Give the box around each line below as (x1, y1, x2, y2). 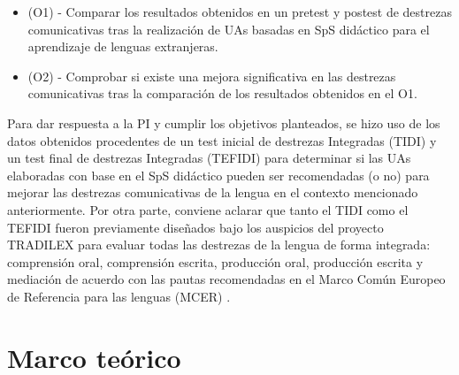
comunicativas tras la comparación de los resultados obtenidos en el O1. (27, 84, 417, 103)
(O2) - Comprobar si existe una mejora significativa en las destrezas (27, 66, 396, 85)
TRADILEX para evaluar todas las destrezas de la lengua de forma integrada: (7, 235, 431, 254)
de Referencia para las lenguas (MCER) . (7, 287, 231, 305)
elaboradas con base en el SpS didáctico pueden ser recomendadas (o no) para (7, 165, 430, 184)
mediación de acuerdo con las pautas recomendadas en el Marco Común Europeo (7, 270, 446, 288)
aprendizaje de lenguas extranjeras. (27, 37, 218, 56)
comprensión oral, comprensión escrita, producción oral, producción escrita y (7, 252, 424, 271)
